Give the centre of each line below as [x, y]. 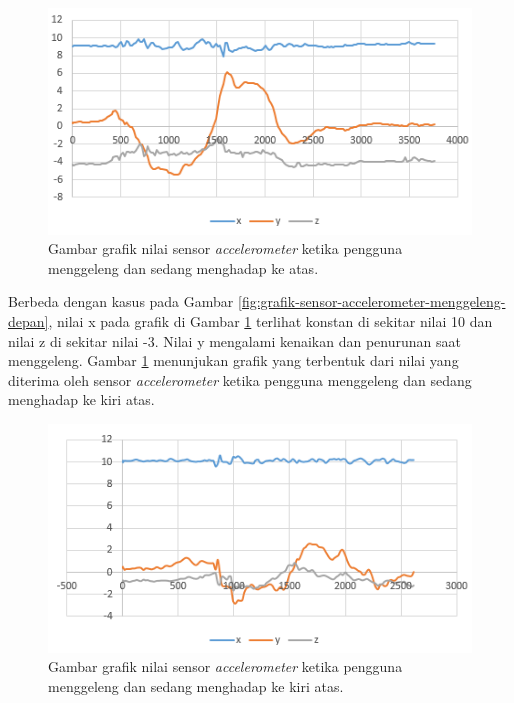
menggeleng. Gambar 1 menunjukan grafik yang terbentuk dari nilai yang [233, 360]
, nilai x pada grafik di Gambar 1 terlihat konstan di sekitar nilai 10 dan [270, 320]
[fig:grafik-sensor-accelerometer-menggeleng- [371, 301]
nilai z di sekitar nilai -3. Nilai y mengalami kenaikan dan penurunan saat [234, 340]
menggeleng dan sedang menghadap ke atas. [183, 267]
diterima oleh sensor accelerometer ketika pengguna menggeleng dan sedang [240, 379]
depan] [28, 320]
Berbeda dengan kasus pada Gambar [121, 301]
